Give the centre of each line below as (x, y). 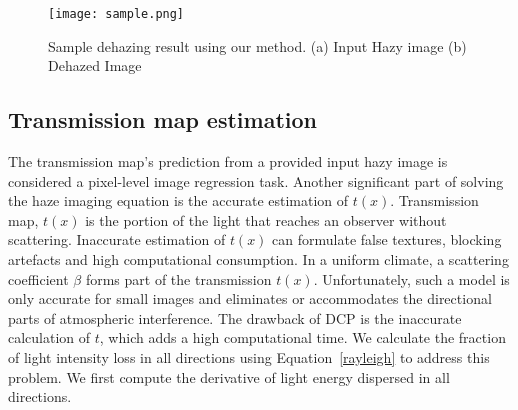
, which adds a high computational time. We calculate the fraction (302, 337)
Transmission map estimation (162, 119)
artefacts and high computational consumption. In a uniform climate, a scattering (258, 259)
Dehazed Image (95, 65)
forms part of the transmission (178, 278)
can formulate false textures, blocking (387, 239)
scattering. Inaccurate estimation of (117, 239)
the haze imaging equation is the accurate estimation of (178, 200)
